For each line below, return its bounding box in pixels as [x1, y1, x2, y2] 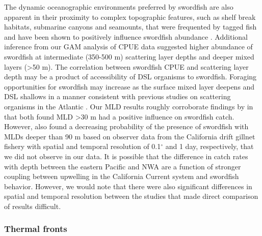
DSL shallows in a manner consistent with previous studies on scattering [4, 91, 231, 102]
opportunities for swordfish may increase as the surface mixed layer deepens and [4, 81, 255, 92]
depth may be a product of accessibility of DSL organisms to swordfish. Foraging [4, 71, 257, 82]
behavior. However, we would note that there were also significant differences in [4, 181, 252, 191]
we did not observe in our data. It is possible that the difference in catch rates [4, 151, 248, 161]
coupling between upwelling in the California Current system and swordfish [4, 171, 239, 182]
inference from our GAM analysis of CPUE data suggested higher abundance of [4, 41, 253, 52]
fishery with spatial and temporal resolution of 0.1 [4, 141, 161, 152]
